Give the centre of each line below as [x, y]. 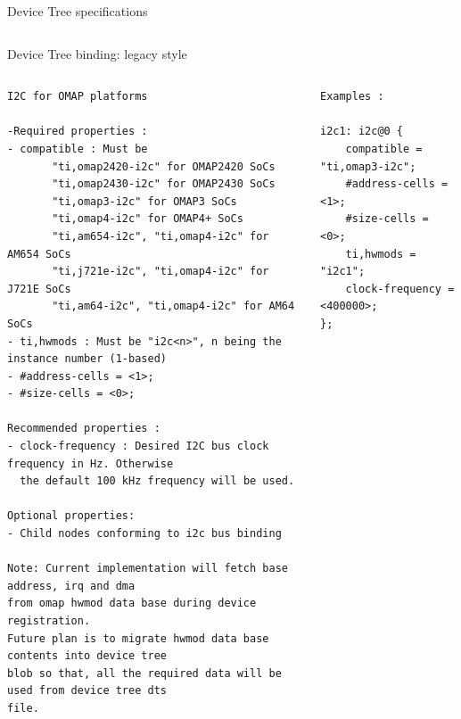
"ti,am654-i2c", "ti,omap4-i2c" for [161, 236]
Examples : [352, 97]
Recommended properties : [84, 429]
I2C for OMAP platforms [78, 97]
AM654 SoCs [39, 254]
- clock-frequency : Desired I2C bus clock [138, 446]
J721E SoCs [39, 289]
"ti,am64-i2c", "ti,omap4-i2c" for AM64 [173, 306]
